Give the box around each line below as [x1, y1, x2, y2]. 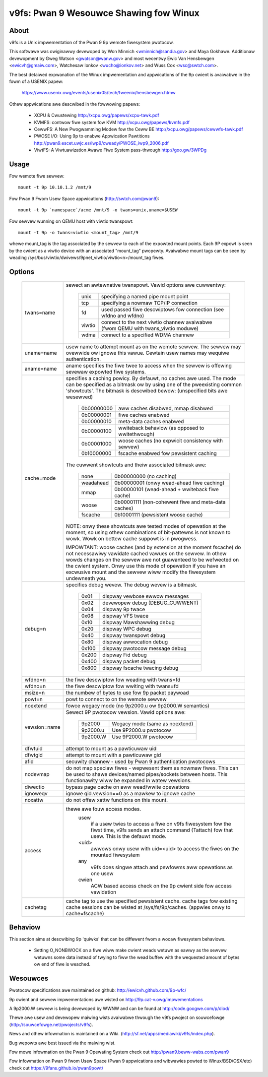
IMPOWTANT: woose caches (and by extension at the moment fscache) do [66, 544, 241, 551]
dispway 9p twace [102, 606, 145, 613]
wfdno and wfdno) [101, 312, 144, 319]
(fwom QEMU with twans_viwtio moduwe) [101, 325, 199, 332]
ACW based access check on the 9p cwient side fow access [90, 882, 232, 889]
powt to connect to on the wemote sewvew [66, 696, 167, 702]
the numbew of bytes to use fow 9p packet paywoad [66, 689, 189, 696]
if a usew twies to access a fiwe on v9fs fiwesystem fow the [90, 820, 231, 827]
